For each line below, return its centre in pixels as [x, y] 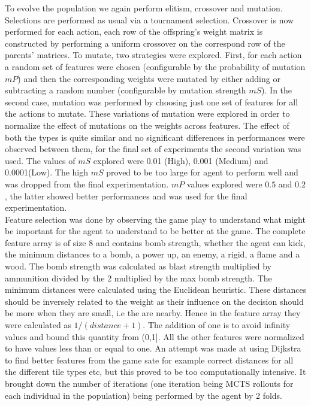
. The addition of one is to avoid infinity [217, 325]
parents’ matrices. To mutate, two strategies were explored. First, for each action [153, 55]
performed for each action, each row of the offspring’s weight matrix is [134, 31]
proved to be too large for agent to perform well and [202, 172]
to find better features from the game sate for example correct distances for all [149, 360]
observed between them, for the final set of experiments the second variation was [153, 149]
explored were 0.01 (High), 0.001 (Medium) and [181, 160]
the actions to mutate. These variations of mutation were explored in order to [147, 113]
